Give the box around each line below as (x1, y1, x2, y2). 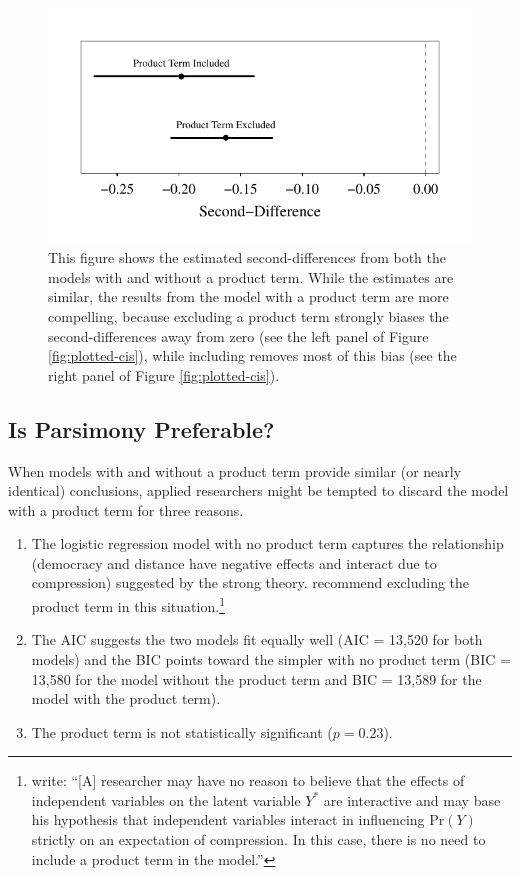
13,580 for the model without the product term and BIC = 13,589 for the (31, 668, 482, 689)
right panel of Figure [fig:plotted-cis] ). (48, 364, 280, 385)
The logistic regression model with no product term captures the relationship (31, 533, 504, 554)
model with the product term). (31, 688, 221, 709)
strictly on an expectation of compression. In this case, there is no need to (31, 829, 486, 850)
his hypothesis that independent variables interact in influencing (31, 809, 425, 830)
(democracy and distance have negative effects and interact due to (31, 552, 437, 573)
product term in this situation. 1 (31, 593, 225, 616)
